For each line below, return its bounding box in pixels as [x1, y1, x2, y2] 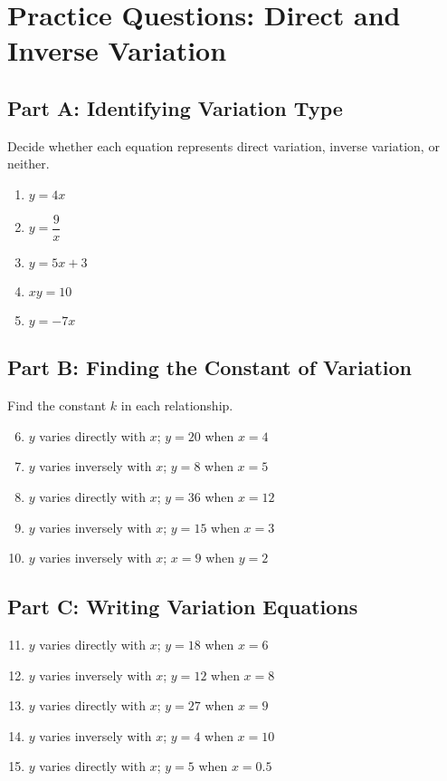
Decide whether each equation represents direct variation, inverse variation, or [7, 136, 440, 155]
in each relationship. [120, 396, 233, 415]
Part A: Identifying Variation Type [7, 93, 343, 121]
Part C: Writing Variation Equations [7, 593, 358, 621]
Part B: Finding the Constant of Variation [7, 353, 412, 381]
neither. [7, 154, 50, 173]
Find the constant [7, 396, 107, 415]
